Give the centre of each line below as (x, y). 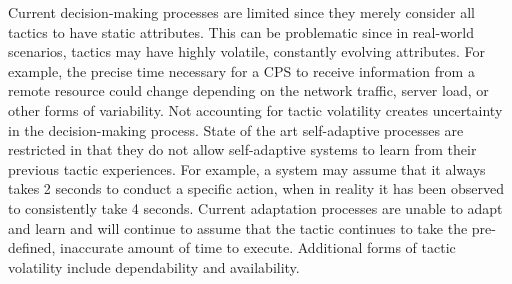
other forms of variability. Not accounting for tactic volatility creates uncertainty (255, 109)
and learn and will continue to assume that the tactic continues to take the (238, 227)
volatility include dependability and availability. (154, 266)
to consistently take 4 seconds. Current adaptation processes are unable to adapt (255, 207)
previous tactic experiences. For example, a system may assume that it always (247, 168)
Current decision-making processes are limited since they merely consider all (241, 12)
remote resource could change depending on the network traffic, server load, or (248, 90)
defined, (32, 247)
